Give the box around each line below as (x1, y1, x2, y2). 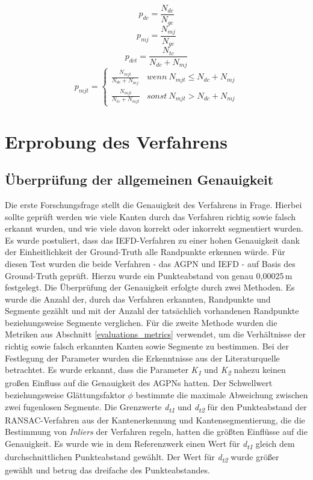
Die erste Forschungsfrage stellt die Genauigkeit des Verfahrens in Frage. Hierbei (5, 198, 302, 211)
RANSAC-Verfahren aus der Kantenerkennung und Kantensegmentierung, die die (5, 413, 305, 426)
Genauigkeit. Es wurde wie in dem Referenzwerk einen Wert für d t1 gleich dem (5, 437, 295, 451)
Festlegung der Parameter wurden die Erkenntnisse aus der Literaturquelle (5, 351, 280, 364)
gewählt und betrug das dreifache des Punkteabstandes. (5, 464, 210, 476)
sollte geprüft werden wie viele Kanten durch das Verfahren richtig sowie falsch (5, 210, 296, 223)
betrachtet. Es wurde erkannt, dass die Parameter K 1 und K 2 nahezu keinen (5, 363, 286, 378)
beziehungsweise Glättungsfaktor (5, 388, 125, 401)
